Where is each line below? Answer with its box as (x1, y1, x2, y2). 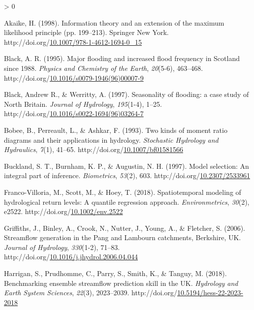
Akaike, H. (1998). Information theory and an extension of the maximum (4, 17, 224, 28)
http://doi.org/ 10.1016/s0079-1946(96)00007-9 (4, 72, 144, 83)
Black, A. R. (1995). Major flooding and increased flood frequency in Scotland (4, 53, 240, 63)
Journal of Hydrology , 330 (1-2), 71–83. (4, 242, 120, 252)
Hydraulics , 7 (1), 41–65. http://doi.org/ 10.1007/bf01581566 (4, 144, 183, 155)
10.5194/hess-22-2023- (177, 287, 243, 298)
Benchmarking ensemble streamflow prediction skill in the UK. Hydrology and (4, 278, 238, 288)
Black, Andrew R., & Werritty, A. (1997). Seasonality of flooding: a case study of (4, 89, 249, 99)
